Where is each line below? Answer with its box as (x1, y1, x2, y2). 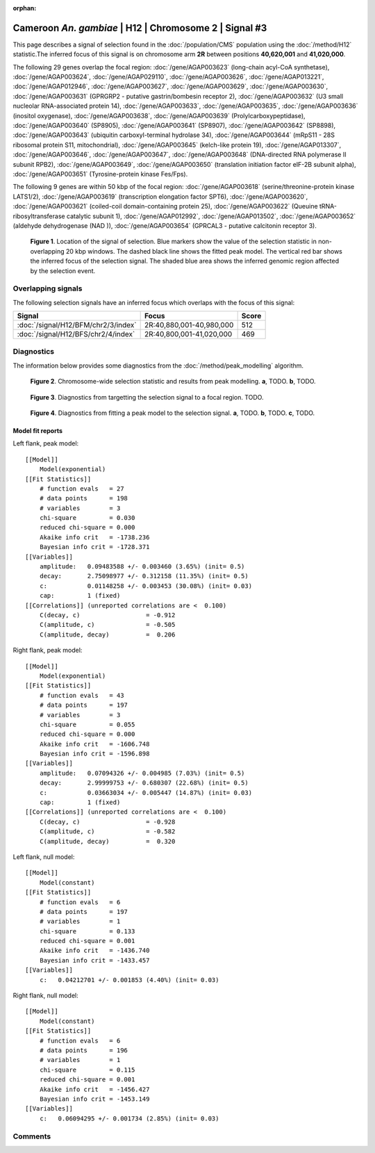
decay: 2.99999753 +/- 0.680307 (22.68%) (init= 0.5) (39, 779, 249, 787)
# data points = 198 (39, 494, 128, 502)
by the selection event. (30, 266, 96, 275)
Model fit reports (12, 426, 62, 434)
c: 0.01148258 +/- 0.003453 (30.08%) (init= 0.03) (39, 582, 253, 590)
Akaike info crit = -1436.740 (39, 947, 150, 955)
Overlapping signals (12, 284, 83, 293)
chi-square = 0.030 (39, 514, 135, 522)
